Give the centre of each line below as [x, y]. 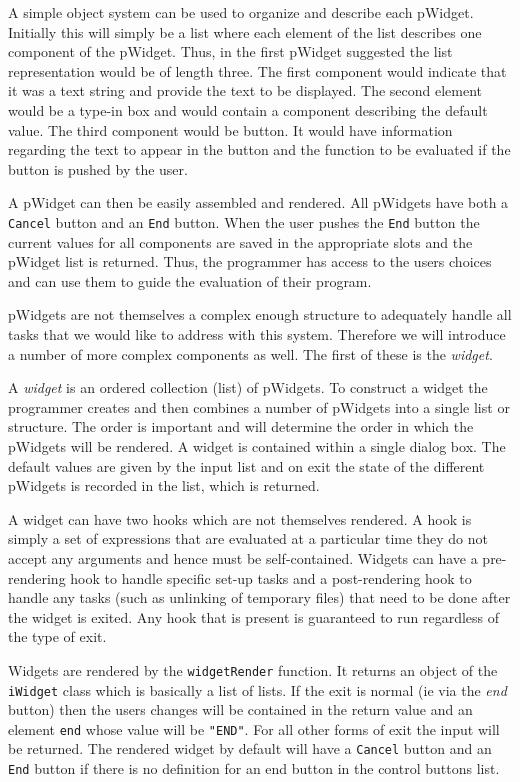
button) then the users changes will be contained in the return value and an [240, 709]
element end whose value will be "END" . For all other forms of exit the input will [254, 728]
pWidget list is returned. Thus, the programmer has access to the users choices [250, 261]
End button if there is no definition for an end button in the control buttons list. [254, 768]
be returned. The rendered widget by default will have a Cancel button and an [250, 748]
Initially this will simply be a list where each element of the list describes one [245, 31]
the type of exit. [57, 636]
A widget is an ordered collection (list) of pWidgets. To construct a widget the [248, 387]
